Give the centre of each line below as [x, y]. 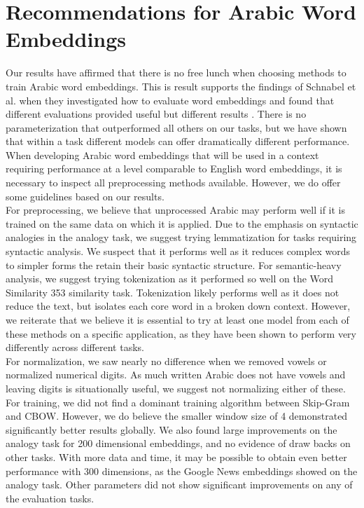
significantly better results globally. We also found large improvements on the [171, 429]
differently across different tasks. [75, 347]
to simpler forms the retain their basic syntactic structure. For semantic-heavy [174, 265]
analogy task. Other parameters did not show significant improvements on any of [179, 485]
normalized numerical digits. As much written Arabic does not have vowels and [176, 375]
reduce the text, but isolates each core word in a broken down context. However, [178, 306]
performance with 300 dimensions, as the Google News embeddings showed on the [182, 471]
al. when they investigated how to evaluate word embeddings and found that [170, 100]
